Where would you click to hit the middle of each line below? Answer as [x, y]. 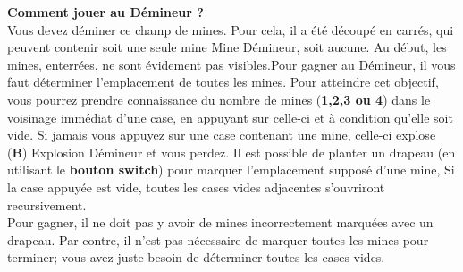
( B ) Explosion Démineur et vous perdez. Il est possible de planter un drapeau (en [231, 152]
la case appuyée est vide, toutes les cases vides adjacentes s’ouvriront [196, 187]
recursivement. [47, 204]
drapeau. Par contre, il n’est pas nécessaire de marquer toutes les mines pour [218, 239]
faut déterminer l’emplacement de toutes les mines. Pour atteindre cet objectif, [223, 82]
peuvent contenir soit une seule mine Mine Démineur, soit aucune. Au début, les [227, 47]
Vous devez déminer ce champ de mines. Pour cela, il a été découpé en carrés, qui [231, 29]
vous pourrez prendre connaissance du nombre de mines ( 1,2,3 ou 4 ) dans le [219, 99]
